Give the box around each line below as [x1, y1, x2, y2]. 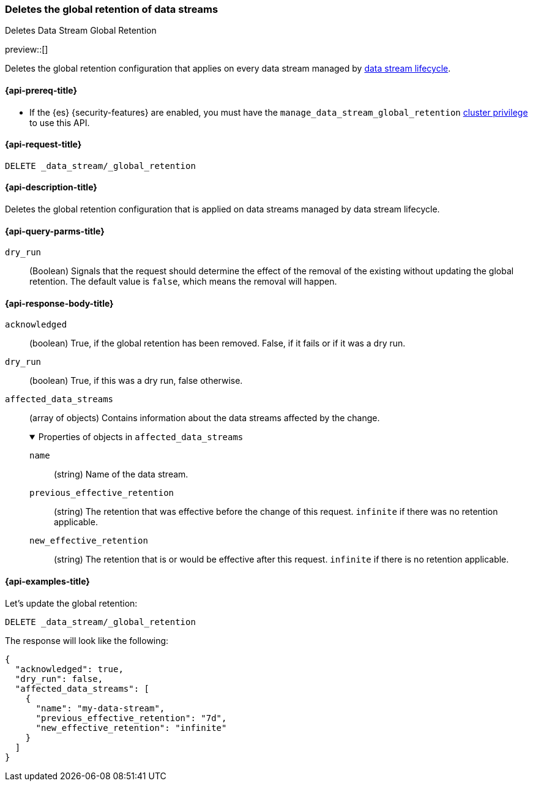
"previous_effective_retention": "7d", [35, 713, 227, 723]
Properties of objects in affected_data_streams [38, 432, 244, 443]
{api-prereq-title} [5, 84, 78, 95]
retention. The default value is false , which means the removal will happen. [29, 276, 337, 287]
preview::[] [5, 44, 48, 55]
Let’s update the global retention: [5, 597, 138, 608]
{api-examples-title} [5, 576, 90, 587]
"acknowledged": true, [15, 664, 124, 674]
